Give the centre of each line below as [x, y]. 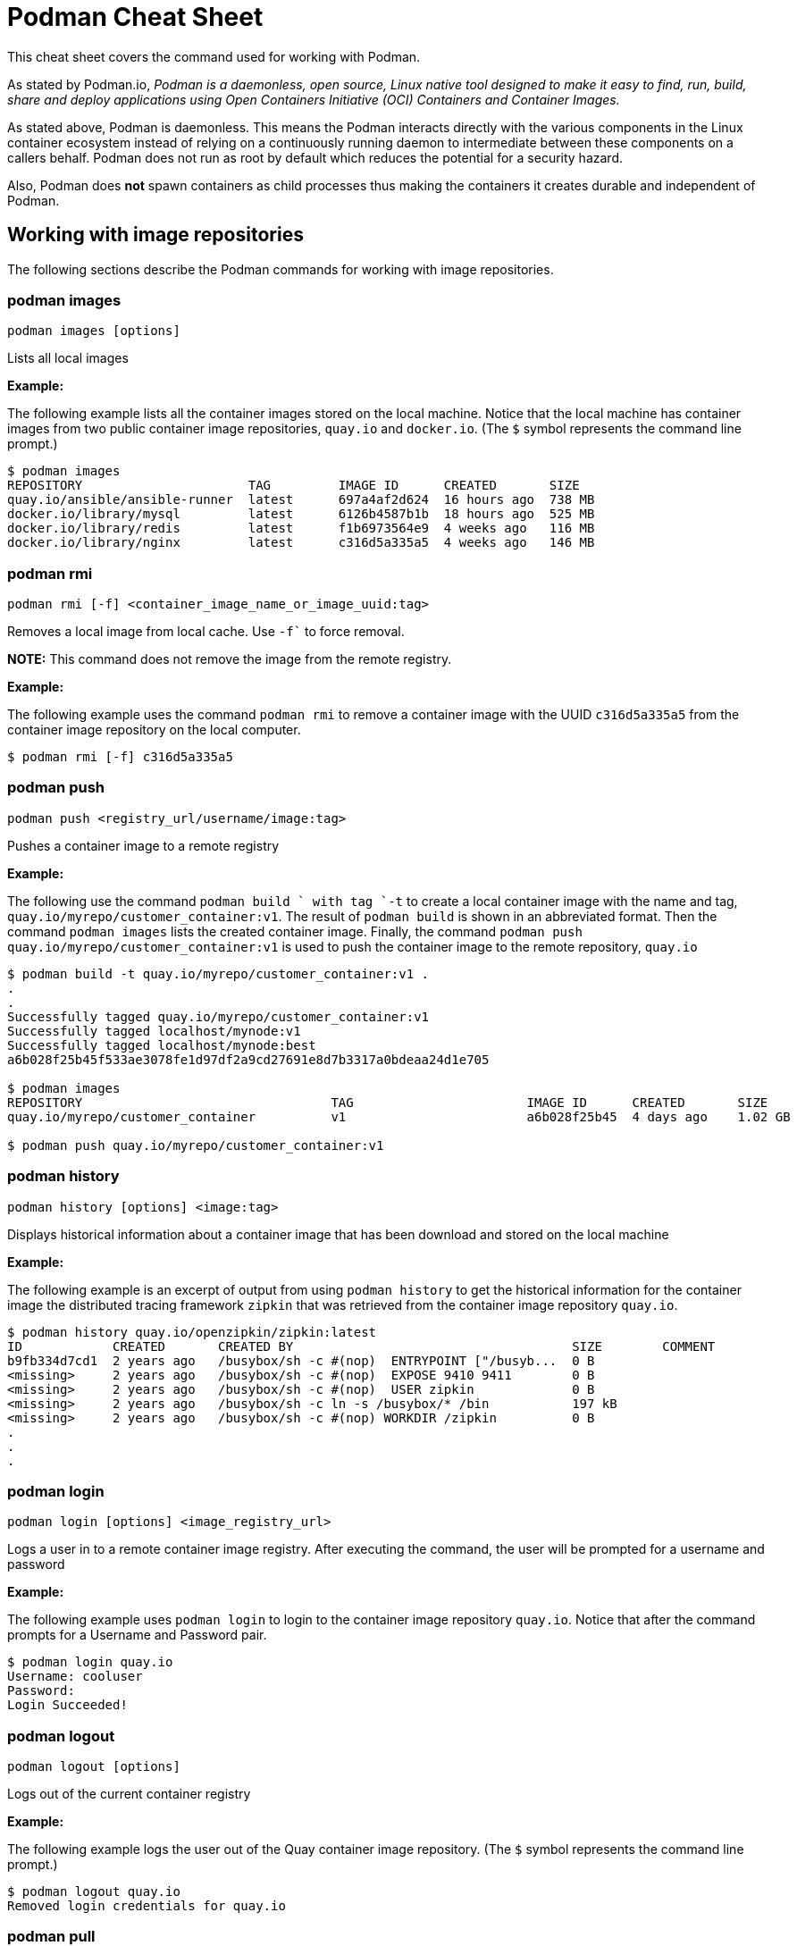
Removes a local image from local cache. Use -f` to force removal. [206, 632]
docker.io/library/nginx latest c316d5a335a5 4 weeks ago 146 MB [301, 543]
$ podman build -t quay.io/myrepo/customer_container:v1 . [218, 973]
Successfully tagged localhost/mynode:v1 [154, 1031]
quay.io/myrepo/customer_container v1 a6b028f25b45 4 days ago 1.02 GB [399, 1116]
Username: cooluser [75, 1677]
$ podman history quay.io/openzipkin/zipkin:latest [192, 1332]
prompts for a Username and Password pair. [137, 1635]
